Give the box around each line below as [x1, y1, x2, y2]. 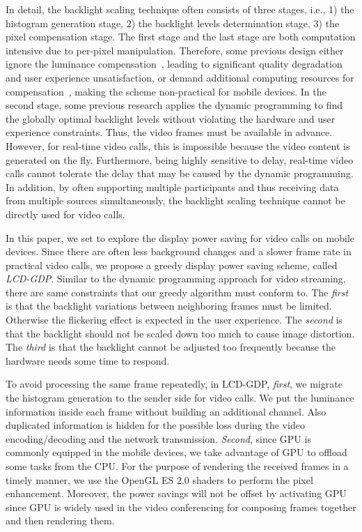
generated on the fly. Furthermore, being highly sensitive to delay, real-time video [6, 152, 354, 167]
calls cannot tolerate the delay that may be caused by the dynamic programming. [6, 166, 354, 181]
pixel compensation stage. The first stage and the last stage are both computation [6, 29, 356, 44]
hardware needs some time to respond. [6, 353, 170, 367]
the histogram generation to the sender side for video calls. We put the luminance [6, 390, 354, 405]
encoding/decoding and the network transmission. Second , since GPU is [6, 431, 311, 446]
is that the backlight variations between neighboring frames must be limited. [6, 298, 332, 313]
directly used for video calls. [6, 206, 125, 221]
